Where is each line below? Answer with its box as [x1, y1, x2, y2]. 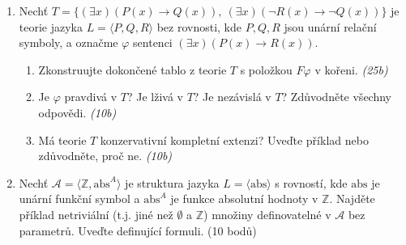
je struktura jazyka [125, 174, 220, 191]
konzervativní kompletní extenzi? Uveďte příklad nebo [100, 131, 369, 148]
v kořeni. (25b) [314, 61, 388, 78]
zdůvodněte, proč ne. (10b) [38, 147, 173, 164]
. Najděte [329, 190, 375, 207]
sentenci [133, 34, 173, 51]
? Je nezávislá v [193, 88, 271, 105]
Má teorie [38, 131, 87, 148]
